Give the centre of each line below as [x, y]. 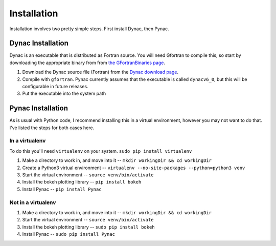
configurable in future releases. [55, 87]
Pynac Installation [39, 108]
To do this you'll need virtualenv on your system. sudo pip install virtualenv [101, 151]
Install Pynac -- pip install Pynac [62, 189]
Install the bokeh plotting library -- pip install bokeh [82, 182]
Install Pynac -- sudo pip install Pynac [68, 234]
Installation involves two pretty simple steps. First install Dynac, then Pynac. [89, 29]
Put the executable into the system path [64, 94]
